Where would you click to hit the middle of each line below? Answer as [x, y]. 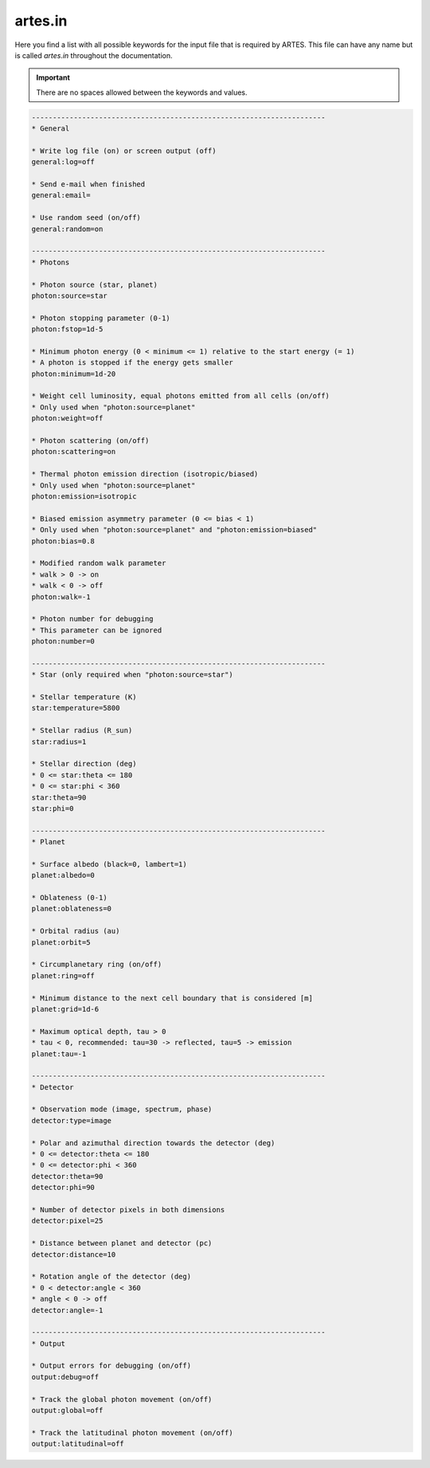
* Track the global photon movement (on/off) [122, 1399]
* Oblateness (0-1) [69, 898]
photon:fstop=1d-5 [67, 329]
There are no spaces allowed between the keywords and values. [142, 92]
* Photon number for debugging [93, 619]
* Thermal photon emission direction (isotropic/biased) [145, 474]
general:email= [61, 196]
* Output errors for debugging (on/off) [111, 1366]
